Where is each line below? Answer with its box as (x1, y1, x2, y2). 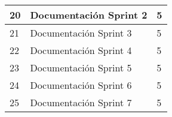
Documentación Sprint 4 (30, 43, 132, 57)
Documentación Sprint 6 (30, 78, 132, 92)
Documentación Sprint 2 (30, 8, 148, 22)
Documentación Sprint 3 (30, 26, 132, 40)
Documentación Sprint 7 (30, 95, 132, 109)
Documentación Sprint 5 (30, 61, 132, 74)
